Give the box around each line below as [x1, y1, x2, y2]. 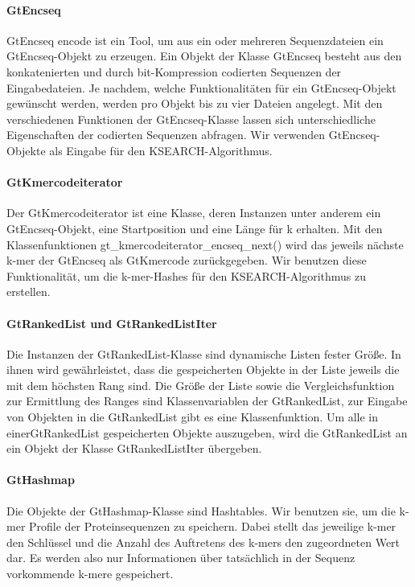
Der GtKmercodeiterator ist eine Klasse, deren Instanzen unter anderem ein [6, 204, 381, 221]
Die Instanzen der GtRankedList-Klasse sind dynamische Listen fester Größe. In [6, 345, 401, 362]
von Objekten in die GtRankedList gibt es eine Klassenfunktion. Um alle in [6, 408, 379, 425]
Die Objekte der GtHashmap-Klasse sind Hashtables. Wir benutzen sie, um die [6, 502, 396, 519]
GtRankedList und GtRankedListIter [6, 314, 217, 331]
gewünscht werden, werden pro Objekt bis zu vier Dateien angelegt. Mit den [6, 95, 383, 112]
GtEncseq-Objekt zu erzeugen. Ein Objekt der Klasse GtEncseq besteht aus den [6, 47, 402, 64]
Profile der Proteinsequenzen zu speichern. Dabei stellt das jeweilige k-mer [29, 518, 397, 535]
